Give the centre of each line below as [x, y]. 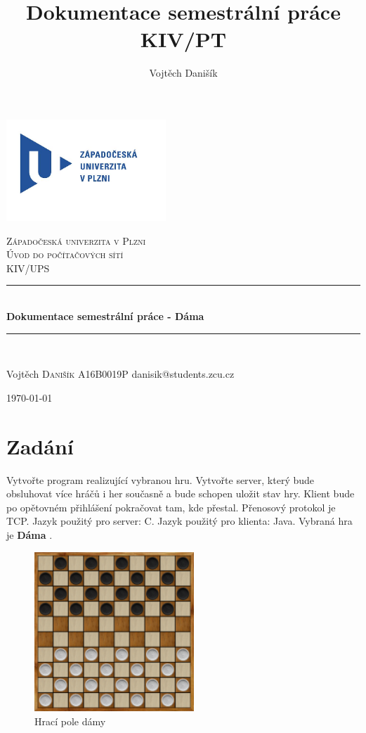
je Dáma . [30, 534]
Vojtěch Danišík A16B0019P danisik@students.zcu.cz [120, 374]
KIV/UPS [28, 268]
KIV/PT [183, 39]
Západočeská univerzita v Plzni [76, 240]
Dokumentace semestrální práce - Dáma [105, 316]
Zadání [40, 446]
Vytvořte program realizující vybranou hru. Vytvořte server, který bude [161, 479]
